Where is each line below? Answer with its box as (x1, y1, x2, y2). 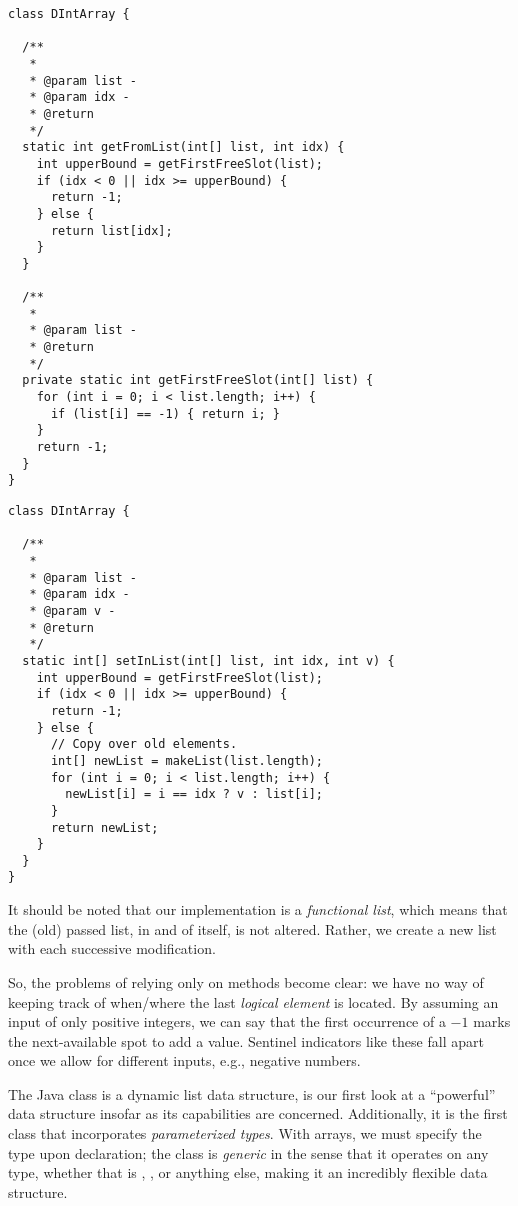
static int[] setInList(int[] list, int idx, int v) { (22, 653, 395, 668)
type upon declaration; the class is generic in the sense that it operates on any (8, 1142, 489, 1163)
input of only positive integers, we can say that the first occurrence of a (8, 1011, 446, 1032)
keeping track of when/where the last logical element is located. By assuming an (8, 991, 499, 1012)
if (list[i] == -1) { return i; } (50, 406, 281, 421)
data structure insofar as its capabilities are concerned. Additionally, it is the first (8, 1103, 508, 1124)
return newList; (50, 820, 159, 835)
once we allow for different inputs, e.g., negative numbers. (8, 1050, 361, 1071)
